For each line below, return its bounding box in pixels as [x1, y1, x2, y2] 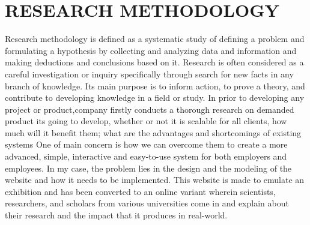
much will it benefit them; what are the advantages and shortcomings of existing [5, 126, 302, 139]
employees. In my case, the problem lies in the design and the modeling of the [5, 161, 292, 174]
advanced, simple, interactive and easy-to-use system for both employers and [5, 150, 287, 163]
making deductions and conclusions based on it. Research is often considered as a [5, 56, 304, 68]
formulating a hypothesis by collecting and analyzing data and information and [5, 44, 297, 56]
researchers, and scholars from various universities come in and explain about [5, 197, 289, 209]
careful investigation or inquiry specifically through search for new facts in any [5, 67, 294, 80]
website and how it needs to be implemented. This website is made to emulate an [5, 173, 305, 186]
